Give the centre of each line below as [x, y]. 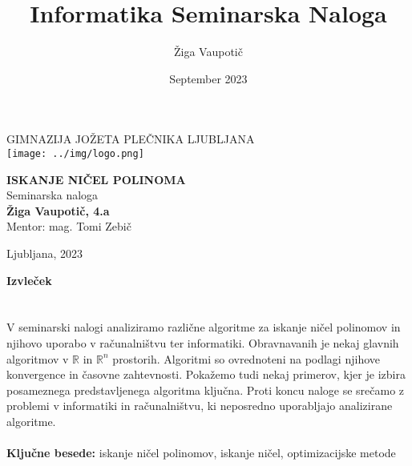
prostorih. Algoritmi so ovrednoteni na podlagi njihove [246, 358]
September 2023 [208, 78]
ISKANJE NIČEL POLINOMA [96, 179]
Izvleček [29, 280]
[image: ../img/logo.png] [75, 153]
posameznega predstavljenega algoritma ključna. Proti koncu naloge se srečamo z [206, 390]
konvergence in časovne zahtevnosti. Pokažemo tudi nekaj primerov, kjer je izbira [206, 374]
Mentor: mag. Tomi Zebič [69, 226]
